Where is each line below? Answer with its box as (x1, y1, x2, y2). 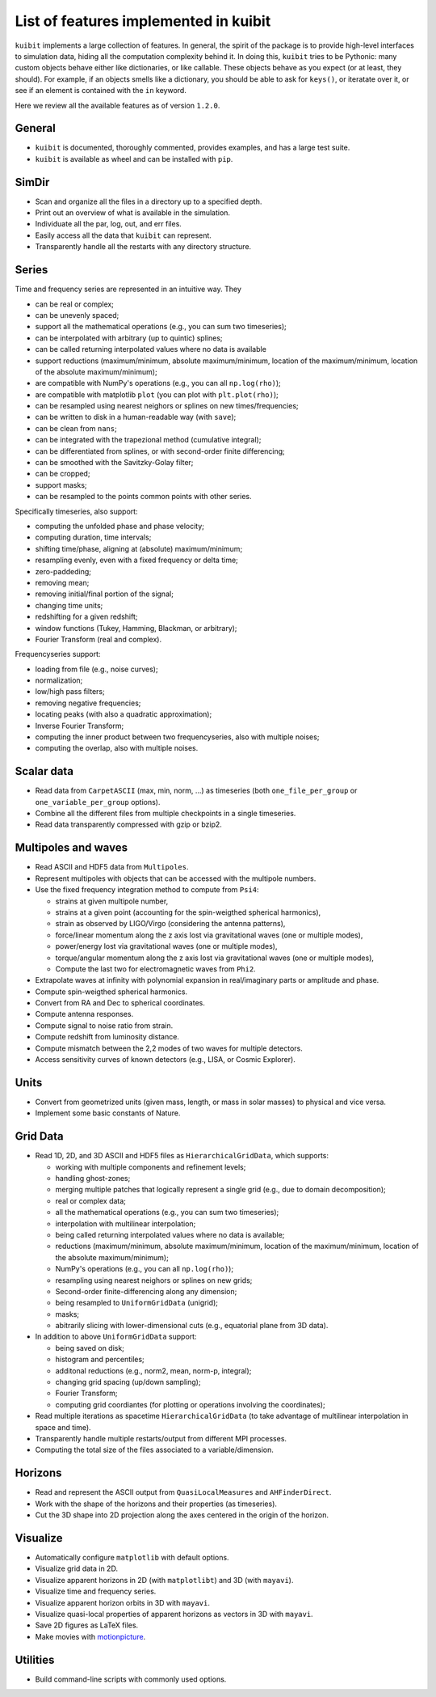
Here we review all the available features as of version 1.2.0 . (15, 100, 220, 110)
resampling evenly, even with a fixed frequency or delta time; (35, 555, 238, 565)
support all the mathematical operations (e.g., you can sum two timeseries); (35, 322, 287, 332)
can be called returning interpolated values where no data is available (35, 345, 266, 354)
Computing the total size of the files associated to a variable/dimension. (35, 1445, 275, 1455)
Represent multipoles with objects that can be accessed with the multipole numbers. (35, 874, 317, 883)
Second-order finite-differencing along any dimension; (55, 1286, 237, 1296)
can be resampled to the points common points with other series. (35, 492, 252, 501)
